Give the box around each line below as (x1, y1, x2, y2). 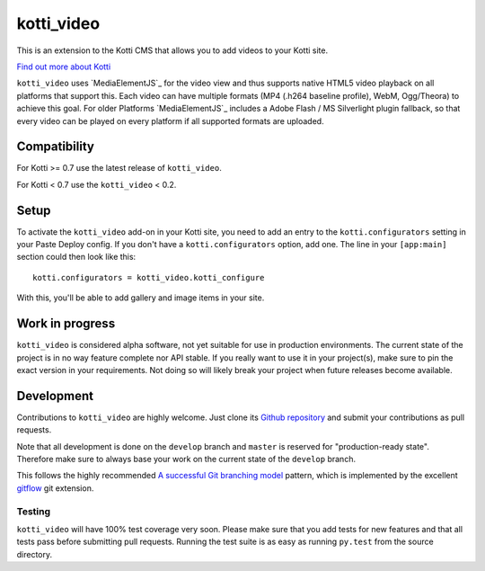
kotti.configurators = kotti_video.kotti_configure (32, 272, 265, 282)
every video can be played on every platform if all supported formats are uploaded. (16, 115, 324, 126)
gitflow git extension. (16, 482, 94, 494)
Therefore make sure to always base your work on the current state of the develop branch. (16, 454, 357, 465)
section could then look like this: (16, 252, 137, 263)
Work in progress (16, 316, 116, 332)
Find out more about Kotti (16, 61, 111, 72)
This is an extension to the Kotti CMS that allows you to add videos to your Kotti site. (16, 45, 328, 56)
